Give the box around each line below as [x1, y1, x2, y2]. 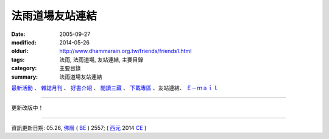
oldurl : [11, 48, 29, 55]
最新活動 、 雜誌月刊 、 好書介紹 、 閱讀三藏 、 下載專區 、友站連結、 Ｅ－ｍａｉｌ [11, 84, 219, 91]
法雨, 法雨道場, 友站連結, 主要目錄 [59, 55, 143, 63]
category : [11, 65, 37, 72]
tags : [11, 55, 25, 63]
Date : [11, 30, 26, 38]
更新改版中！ [11, 104, 44, 112]
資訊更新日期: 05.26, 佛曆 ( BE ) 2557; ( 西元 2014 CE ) [11, 124, 147, 131]
